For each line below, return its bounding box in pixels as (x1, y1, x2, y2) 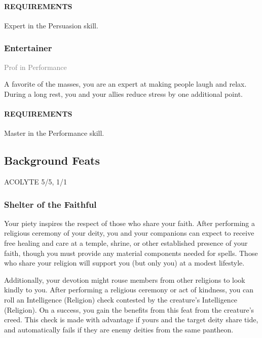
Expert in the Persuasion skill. (4, 20, 98, 30)
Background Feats (4, 153, 100, 168)
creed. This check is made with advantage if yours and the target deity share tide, (4, 314, 258, 325)
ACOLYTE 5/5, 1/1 (4, 176, 67, 186)
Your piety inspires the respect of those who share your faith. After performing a (4, 217, 255, 228)
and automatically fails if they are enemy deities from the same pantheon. (4, 324, 234, 334)
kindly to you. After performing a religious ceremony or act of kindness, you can (4, 284, 254, 295)
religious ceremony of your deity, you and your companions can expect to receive (4, 228, 254, 238)
